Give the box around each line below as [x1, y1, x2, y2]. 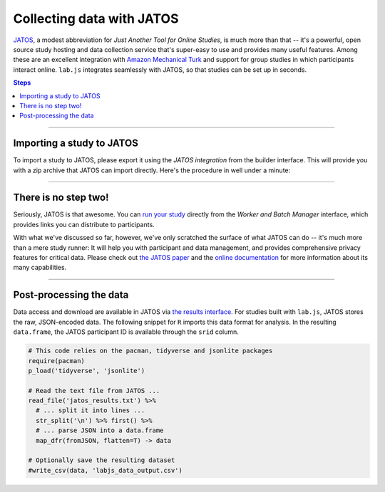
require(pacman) [28, 357, 86, 365]
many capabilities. [13, 263, 67, 272]
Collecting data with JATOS [13, 11, 179, 26]
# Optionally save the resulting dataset [28, 456, 175, 464]
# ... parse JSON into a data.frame [36, 426, 164, 434]
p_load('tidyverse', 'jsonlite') [28, 367, 145, 375]
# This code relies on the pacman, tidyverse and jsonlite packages [28, 347, 273, 355]
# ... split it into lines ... [36, 407, 145, 414]
